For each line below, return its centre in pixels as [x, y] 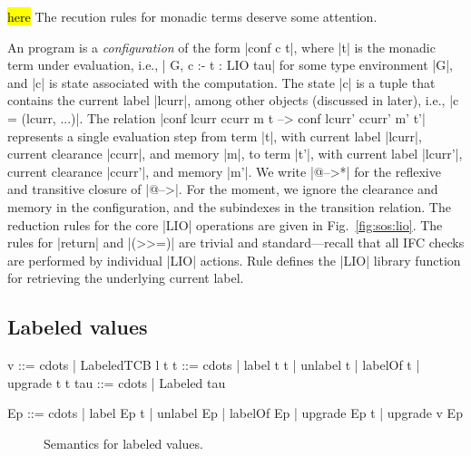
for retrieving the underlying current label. [126, 278]
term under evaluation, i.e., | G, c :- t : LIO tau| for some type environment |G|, [231, 65]
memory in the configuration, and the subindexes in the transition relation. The [229, 206]
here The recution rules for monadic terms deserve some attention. [192, 16]
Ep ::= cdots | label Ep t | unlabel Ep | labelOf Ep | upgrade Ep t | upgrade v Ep [235, 413]
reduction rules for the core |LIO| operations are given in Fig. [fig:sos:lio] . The [225, 224]
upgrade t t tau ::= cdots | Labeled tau [117, 382]
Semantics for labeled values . [123, 443]
